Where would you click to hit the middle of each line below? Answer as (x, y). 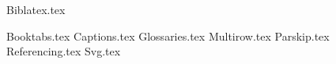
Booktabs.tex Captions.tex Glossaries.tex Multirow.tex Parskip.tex (168, 36)
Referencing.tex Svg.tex (64, 51)
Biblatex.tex (36, 9)
